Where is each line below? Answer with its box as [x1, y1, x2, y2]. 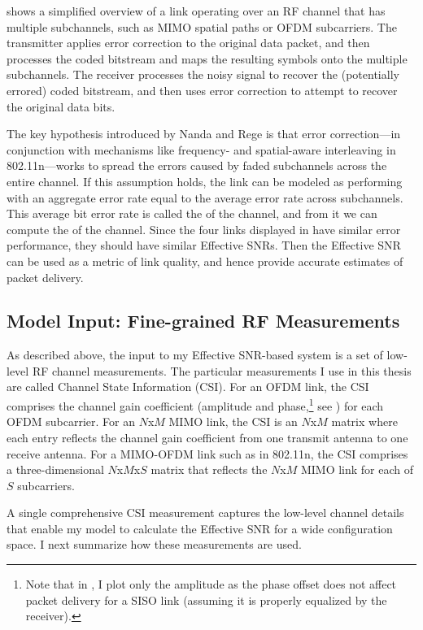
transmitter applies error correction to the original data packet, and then [7, 34, 370, 51]
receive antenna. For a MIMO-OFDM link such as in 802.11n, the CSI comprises [7, 445, 408, 462]
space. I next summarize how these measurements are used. [7, 536, 302, 553]
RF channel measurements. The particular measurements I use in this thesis [32, 362, 412, 379]
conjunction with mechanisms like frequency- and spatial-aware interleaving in [7, 141, 396, 158]
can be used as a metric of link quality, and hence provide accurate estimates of [7, 252, 403, 269]
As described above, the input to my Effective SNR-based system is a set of [7, 346, 383, 363]
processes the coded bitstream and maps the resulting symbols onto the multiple [7, 50, 408, 67]
